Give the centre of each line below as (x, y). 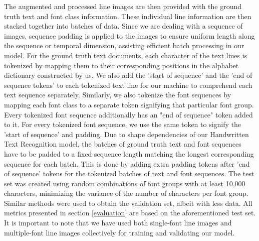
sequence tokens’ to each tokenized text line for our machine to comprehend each (128, 85)
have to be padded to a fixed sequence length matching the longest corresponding (129, 153)
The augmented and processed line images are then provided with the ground (123, 6)
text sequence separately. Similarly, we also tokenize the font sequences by (118, 95)
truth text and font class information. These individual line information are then (128, 16)
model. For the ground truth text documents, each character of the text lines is (126, 55)
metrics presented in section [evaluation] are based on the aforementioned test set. (130, 213)
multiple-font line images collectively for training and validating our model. (119, 232)
